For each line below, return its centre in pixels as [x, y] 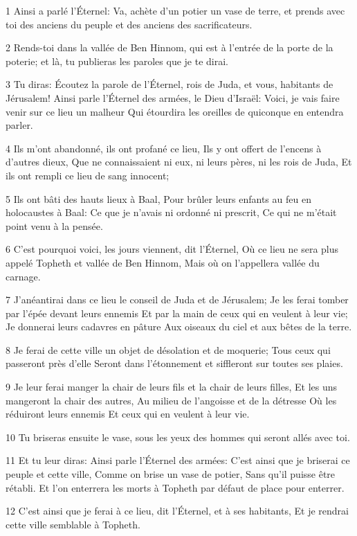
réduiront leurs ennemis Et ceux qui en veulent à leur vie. [128, 414]
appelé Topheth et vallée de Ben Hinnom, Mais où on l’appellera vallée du [163, 262]
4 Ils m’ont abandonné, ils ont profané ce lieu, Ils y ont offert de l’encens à [164, 148]
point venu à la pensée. [54, 225]
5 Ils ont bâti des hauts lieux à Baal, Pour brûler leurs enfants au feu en [158, 198]
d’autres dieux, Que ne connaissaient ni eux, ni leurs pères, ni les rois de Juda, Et [179, 162]
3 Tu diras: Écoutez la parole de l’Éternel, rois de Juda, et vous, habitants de [170, 84]
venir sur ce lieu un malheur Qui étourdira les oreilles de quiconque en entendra [175, 111]
